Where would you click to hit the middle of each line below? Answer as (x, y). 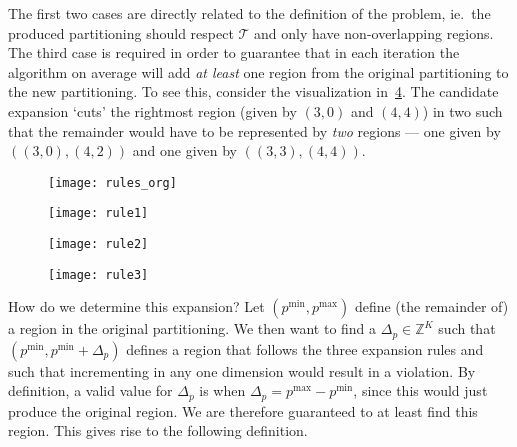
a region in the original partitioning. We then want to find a (192, 328)
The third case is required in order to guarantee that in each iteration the (234, 52)
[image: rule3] (98, 274)
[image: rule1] (98, 213)
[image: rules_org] (112, 182)
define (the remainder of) (431, 306)
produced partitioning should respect (121, 32)
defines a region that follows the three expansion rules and (305, 348)
